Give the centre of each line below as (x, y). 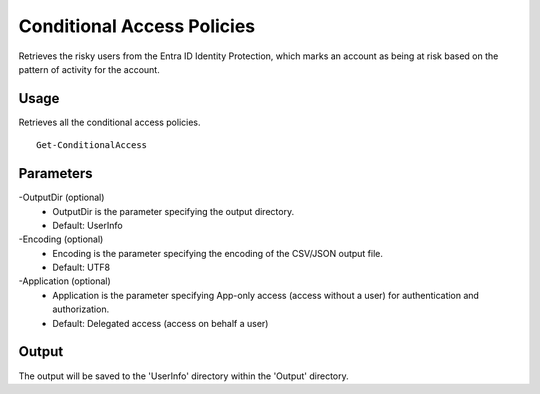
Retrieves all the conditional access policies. (109, 122)
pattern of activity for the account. (89, 69)
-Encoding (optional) (61, 239)
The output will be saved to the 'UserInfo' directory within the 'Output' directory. (183, 376)
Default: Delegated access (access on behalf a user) (160, 323)
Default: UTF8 (81, 267)
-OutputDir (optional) (61, 197)
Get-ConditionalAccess (92, 145)
